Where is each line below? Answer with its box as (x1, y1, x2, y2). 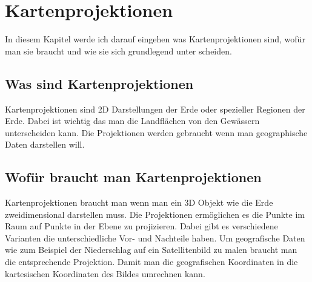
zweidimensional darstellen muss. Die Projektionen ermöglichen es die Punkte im (5, 208, 305, 220)
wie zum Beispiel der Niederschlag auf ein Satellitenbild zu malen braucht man (5, 243, 297, 256)
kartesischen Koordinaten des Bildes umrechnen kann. (5, 267, 205, 280)
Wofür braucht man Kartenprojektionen (5, 168, 262, 186)
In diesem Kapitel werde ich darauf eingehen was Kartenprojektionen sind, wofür (5, 33, 305, 45)
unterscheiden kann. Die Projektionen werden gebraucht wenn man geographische (5, 126, 308, 139)
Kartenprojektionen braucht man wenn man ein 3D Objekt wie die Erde (5, 196, 273, 209)
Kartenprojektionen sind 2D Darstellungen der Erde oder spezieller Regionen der (5, 102, 305, 115)
